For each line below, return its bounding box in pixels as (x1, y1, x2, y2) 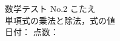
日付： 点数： (5, 26, 59, 38)
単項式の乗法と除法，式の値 (5, 14, 115, 26)
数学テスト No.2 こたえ (5, 2, 96, 14)
